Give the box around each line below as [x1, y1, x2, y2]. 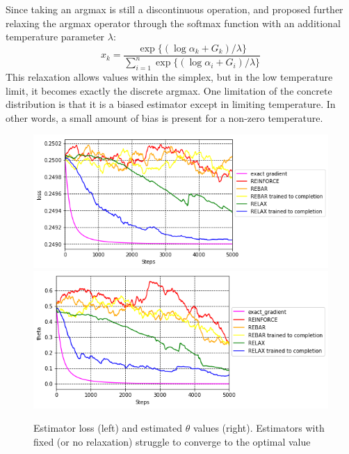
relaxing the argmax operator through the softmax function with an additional [6, 15, 341, 30]
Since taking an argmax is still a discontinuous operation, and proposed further [6, 2, 343, 16]
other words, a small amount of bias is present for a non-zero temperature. [6, 110, 323, 125]
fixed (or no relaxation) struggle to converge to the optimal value [33, 434, 311, 448]
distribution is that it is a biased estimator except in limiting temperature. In [6, 97, 336, 111]
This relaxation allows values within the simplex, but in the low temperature [6, 69, 333, 84]
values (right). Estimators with [193, 421, 325, 435]
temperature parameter [6, 29, 105, 44]
